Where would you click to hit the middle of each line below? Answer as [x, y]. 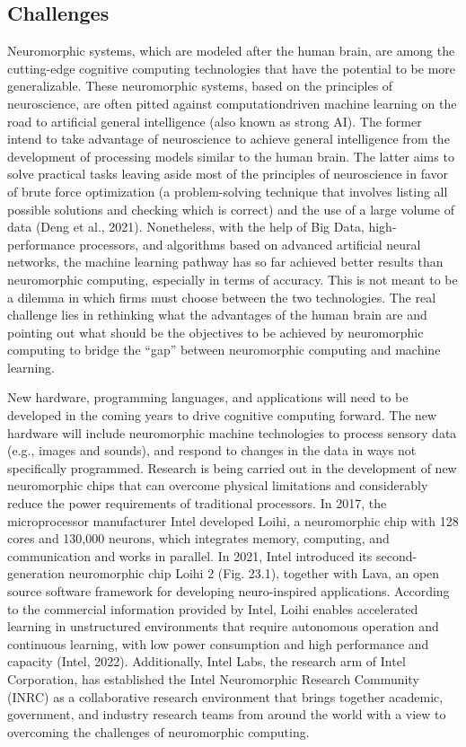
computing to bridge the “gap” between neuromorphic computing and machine [224, 350]
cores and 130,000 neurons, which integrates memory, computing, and [198, 538]
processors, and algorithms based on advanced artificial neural [250, 244]
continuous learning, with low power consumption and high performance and [218, 643]
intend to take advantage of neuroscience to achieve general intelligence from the [229, 139]
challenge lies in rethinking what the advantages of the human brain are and [217, 315]
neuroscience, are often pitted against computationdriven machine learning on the [232, 103]
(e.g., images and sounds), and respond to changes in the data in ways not [212, 450]
